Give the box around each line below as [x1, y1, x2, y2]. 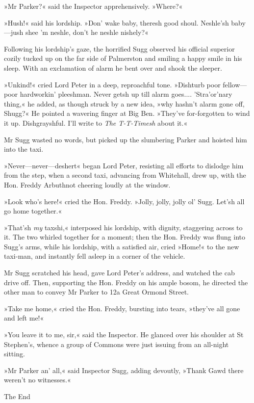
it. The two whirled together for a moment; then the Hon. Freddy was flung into [4, 232, 245, 242]
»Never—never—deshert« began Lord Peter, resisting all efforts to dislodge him [4, 160, 244, 170]
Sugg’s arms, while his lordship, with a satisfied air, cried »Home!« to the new [4, 241, 239, 251]
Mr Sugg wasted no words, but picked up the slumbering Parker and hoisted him [4, 134, 247, 144]
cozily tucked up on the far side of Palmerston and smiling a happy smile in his [4, 53, 242, 63]
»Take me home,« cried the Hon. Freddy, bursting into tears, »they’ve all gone [4, 303, 240, 313]
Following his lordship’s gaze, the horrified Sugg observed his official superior [4, 43, 235, 54]
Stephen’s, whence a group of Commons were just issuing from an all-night [4, 339, 229, 349]
